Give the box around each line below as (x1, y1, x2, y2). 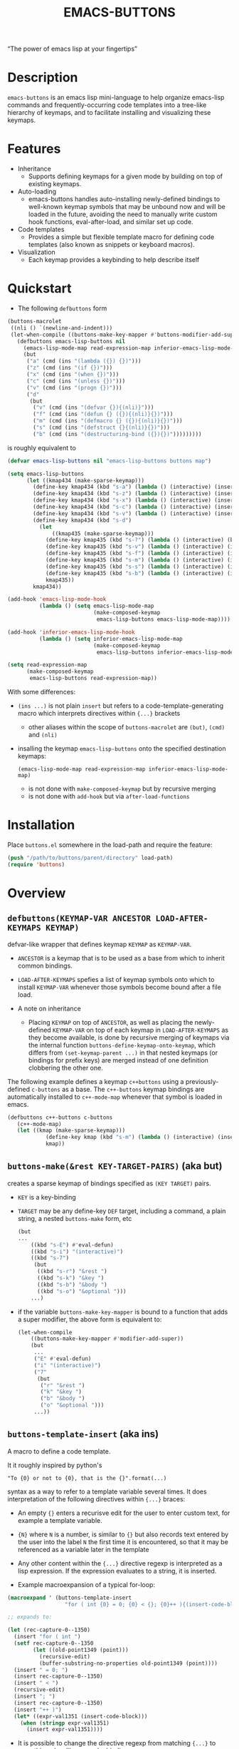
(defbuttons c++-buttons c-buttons (7, 1114, 113, 1121)
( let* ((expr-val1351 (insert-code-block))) (14, 1713, 148, 1720)
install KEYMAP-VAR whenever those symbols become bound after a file (17, 983, 222, 991)
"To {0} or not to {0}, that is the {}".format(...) (7, 1474, 167, 1481)
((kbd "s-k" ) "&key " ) (36, 1274, 105, 1282)
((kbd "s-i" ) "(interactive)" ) (31, 1248, 124, 1255)
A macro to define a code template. (7, 1446, 111, 1456)
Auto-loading (17, 187, 57, 196)
